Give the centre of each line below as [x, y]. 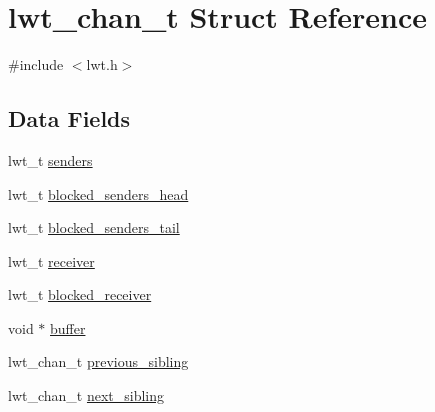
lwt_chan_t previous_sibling [98, 361]
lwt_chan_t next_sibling [86, 395]
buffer [68, 327]
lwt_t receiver [51, 260]
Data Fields [69, 118]
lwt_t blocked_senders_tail [94, 227]
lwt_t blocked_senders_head [98, 193]
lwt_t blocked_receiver [80, 294]
